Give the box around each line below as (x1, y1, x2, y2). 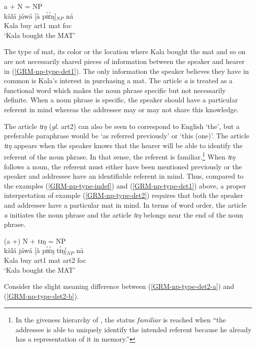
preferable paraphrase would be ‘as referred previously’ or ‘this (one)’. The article (4, 130, 250, 141)
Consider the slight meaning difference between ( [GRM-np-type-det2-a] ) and (4, 281, 234, 291)
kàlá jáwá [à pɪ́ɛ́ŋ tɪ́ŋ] (4, 245, 67, 255)
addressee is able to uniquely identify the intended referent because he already (15, 324, 252, 334)
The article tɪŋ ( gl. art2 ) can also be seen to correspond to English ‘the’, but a (4, 121, 240, 131)
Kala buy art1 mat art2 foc (4, 254, 86, 265)
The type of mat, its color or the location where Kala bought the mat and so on (4, 46, 246, 57)
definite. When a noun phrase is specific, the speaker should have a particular (4, 95, 238, 105)
